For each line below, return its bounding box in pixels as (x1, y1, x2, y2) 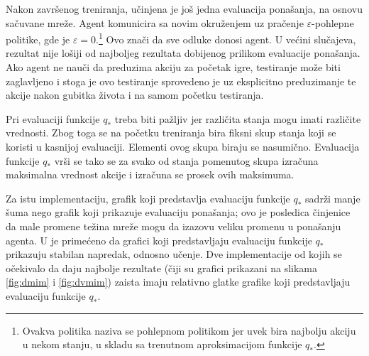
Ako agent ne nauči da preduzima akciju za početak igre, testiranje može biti (6, 60, 341, 75)
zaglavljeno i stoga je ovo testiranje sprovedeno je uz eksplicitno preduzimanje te (6, 73, 356, 88)
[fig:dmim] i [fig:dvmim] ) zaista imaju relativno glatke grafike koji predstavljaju (6, 274, 351, 289)
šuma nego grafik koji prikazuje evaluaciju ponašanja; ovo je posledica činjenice (6, 205, 351, 220)
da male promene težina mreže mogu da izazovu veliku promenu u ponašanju (6, 218, 341, 233)
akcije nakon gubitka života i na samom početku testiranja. (6, 87, 264, 102)
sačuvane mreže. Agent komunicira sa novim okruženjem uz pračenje (6, 15, 304, 30)
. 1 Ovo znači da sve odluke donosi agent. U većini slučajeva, (96, 30, 356, 46)
